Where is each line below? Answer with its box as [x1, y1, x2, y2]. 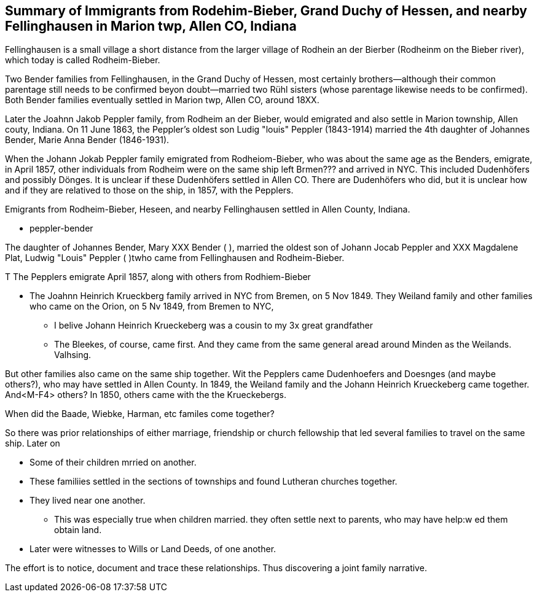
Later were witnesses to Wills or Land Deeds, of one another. [29, 544, 276, 555]
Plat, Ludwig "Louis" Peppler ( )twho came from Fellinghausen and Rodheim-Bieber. [5, 252, 345, 263]
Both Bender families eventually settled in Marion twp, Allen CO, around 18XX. [5, 95, 319, 106]
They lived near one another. [29, 495, 146, 506]
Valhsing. [54, 349, 92, 361]
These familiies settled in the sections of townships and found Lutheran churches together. [29, 476, 398, 487]
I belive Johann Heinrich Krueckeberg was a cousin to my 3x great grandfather [54, 320, 374, 331]
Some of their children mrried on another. [29, 457, 197, 468]
